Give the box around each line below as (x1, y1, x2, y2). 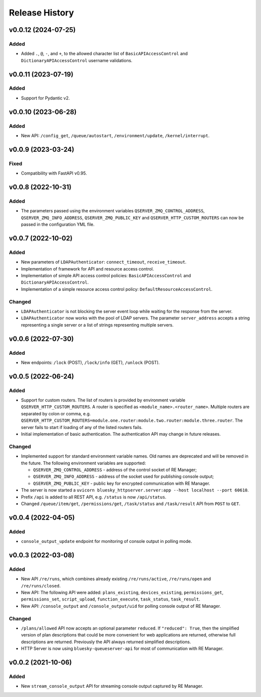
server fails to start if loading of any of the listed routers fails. (21, 424, 143, 430)
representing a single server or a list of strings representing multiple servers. (21, 322, 174, 328)
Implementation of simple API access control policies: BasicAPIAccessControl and (21, 273, 191, 279)
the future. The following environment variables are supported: (21, 460, 146, 466)
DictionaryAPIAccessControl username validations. (21, 57, 132, 63)
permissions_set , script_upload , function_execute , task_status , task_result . (21, 596, 201, 602)
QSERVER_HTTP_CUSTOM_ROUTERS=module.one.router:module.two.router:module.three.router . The (21, 417, 243, 424)
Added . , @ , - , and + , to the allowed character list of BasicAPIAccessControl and (21, 51, 188, 57)
